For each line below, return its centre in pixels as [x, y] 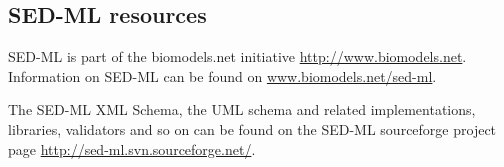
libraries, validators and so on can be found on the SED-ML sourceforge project [252, 128]
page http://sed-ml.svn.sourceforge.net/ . [132, 148]
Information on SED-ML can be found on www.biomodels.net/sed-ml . [222, 75]
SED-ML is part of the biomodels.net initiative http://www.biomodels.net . [237, 56]
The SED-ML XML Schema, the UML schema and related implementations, [242, 109]
